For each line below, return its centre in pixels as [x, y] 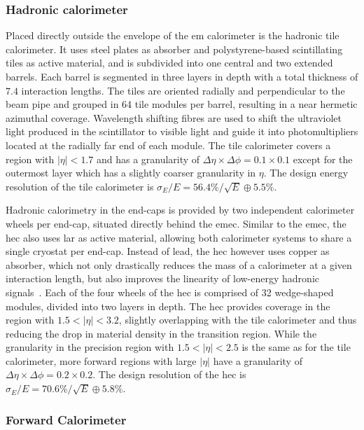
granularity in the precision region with [90, 347]
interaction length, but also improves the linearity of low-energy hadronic [162, 278]
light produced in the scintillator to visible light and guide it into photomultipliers [182, 131]
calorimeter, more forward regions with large [101, 360]
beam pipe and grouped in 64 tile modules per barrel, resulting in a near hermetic [182, 104]
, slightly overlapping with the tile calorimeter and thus [238, 320]
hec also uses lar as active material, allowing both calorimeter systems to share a [179, 237]
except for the [323, 159]
